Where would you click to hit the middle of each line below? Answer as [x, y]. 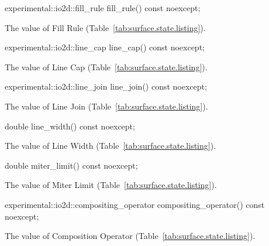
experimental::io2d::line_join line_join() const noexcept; [106, 86]
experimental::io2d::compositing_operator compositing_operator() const [135, 204]
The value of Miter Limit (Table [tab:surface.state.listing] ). [111, 185]
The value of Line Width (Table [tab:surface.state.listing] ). [111, 146]
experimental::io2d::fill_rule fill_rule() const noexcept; [103, 8]
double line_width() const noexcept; [70, 126]
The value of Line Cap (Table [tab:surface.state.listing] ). [106, 66]
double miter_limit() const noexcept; [71, 165]
